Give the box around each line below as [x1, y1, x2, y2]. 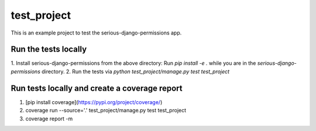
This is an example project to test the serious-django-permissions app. [11, 29, 182, 36]
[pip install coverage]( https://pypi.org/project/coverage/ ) [25, 98, 163, 105]
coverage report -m [25, 115, 73, 122]
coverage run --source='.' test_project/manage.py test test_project [25, 107, 187, 114]
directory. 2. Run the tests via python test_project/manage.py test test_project [41, 68, 230, 75]
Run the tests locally [11, 44, 87, 54]
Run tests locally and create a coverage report [11, 83, 183, 93]
